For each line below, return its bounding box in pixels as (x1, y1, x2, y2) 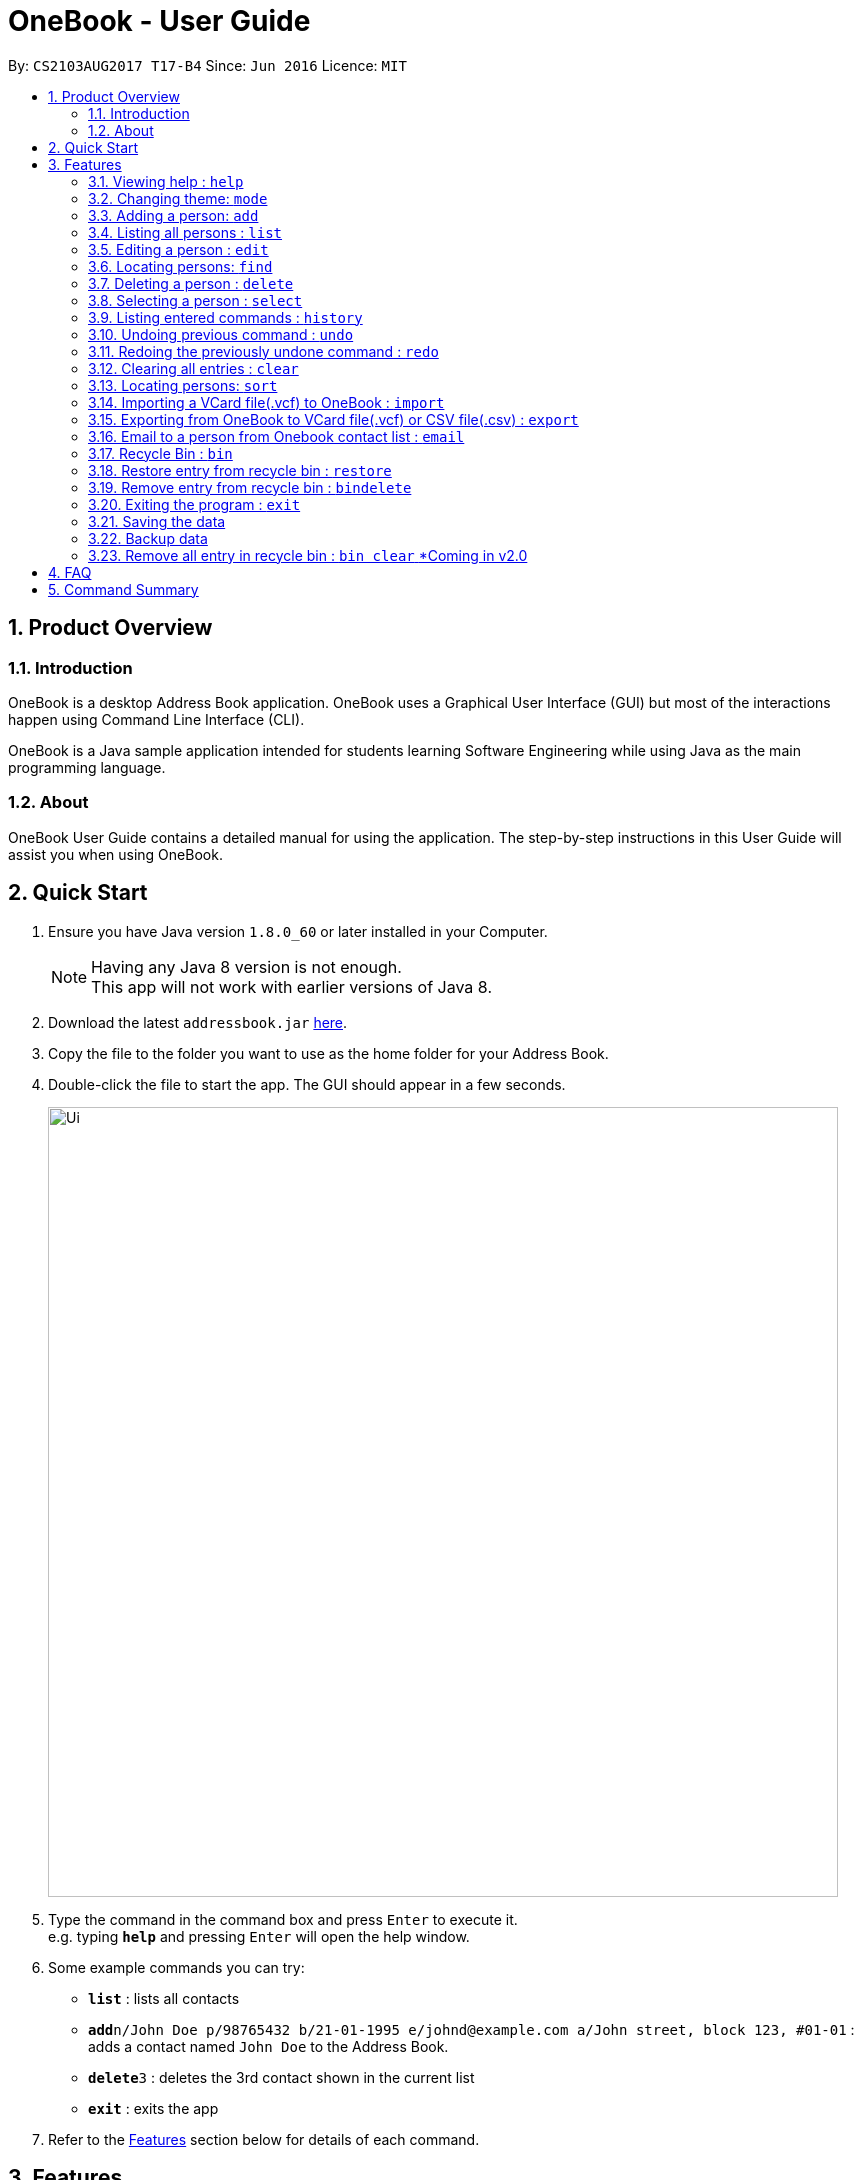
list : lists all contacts (88, 1989, 240, 2007)
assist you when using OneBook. (8, 845, 223, 863)
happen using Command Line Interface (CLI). (8, 710, 305, 728)
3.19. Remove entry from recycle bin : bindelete (88, 478, 412, 496)
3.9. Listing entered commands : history (88, 308, 363, 326)
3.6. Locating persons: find (88, 257, 273, 275)
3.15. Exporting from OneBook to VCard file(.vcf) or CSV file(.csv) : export (88, 410, 579, 428)
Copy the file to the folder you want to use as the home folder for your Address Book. (48, 1044, 609, 1062)
